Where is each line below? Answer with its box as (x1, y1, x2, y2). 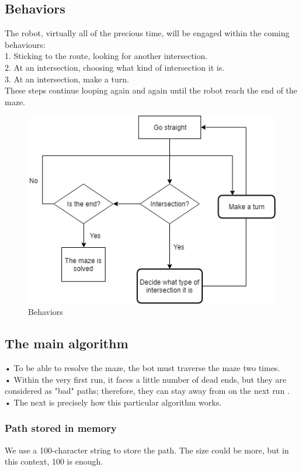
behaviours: (5, 38, 46, 50)
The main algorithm (5, 334, 129, 352)
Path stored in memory (5, 421, 117, 435)
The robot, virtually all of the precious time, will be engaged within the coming (5, 27, 290, 39)
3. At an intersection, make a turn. (5, 72, 129, 85)
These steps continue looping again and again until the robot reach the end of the (5, 84, 297, 96)
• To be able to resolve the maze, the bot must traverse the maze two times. (5, 362, 280, 374)
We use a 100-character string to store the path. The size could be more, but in (5, 444, 289, 456)
